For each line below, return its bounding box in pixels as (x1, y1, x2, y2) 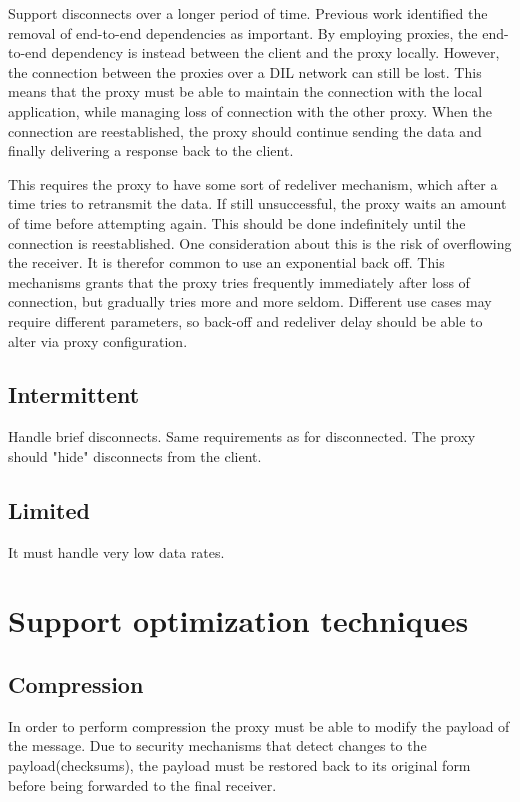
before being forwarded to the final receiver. (8, 774, 277, 795)
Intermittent (8, 379, 140, 410)
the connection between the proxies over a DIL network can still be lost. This (8, 61, 482, 82)
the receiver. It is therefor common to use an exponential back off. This (8, 252, 445, 273)
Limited (8, 494, 90, 525)
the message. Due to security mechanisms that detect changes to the (8, 735, 427, 756)
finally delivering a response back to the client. (8, 140, 294, 161)
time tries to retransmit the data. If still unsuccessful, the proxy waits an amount (8, 193, 507, 214)
